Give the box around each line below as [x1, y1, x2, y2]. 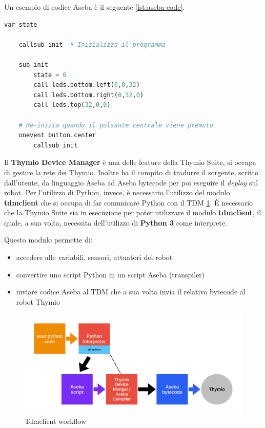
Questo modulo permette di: [4, 234, 93, 245]
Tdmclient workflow [25, 416, 87, 426]
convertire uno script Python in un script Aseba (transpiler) [16, 269, 205, 280]
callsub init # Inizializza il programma [18, 41, 166, 48]
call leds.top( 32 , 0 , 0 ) [33, 101, 111, 109]
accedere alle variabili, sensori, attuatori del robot [16, 252, 173, 263]
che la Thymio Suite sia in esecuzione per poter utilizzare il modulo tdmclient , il [4, 207, 261, 218]
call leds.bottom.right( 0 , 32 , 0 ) [33, 91, 144, 99]
